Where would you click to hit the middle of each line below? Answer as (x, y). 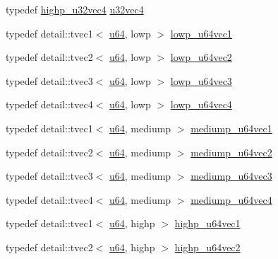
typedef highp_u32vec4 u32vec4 (75, 9)
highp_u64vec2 (207, 247)
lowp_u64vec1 (201, 33)
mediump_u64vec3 (231, 176)
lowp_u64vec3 (201, 80)
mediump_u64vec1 (231, 128)
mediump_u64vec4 (231, 199)
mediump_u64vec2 (231, 152)
